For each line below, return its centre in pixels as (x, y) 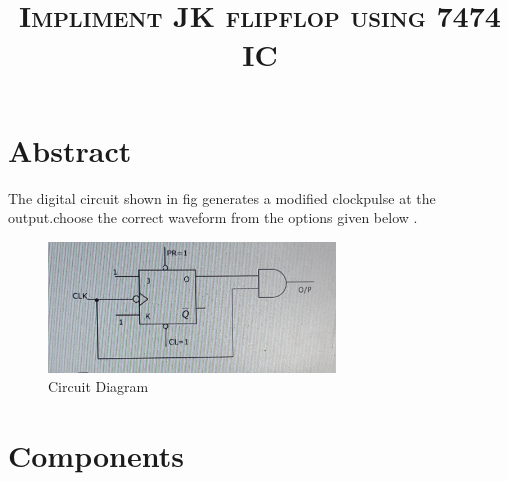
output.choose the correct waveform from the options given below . (213, 217)
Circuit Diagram (98, 386)
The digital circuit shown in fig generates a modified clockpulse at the (222, 197)
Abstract (70, 149)
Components (96, 455)
